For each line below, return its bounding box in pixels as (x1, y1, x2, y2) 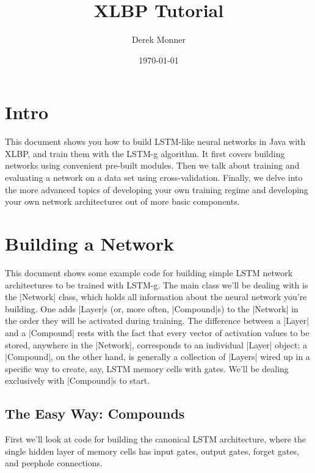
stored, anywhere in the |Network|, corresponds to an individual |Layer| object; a (5, 338, 307, 351)
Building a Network (5, 231, 174, 255)
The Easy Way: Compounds (5, 404, 185, 423)
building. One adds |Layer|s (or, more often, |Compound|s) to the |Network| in (5, 302, 299, 315)
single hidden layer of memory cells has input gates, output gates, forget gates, (5, 444, 300, 457)
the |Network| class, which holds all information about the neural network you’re (5, 290, 307, 303)
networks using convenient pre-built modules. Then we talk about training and (5, 159, 300, 172)
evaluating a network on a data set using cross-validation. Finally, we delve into (5, 171, 303, 184)
